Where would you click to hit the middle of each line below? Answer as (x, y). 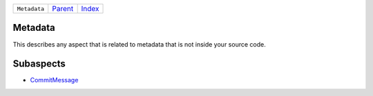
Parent (63, 9)
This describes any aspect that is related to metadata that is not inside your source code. (139, 44)
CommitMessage (54, 80)
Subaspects (39, 64)
